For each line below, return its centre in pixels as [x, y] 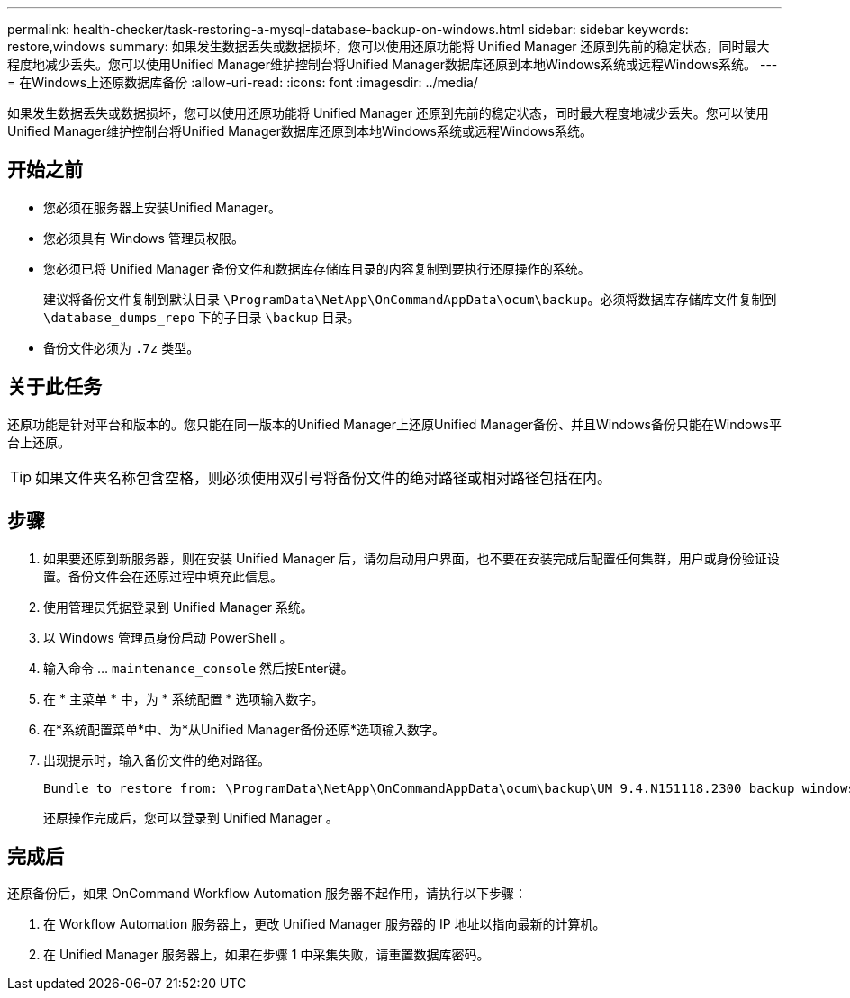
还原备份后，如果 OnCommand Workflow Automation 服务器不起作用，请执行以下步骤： [267, 894]
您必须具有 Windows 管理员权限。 [144, 238]
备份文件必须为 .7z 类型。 [122, 347]
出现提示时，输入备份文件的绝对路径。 [157, 760]
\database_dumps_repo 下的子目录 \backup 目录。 [202, 317]
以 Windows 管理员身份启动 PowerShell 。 [168, 637]
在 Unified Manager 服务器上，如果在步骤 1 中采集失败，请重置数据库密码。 [267, 955]
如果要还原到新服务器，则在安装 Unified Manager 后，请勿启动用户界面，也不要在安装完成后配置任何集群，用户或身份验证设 [411, 558]
